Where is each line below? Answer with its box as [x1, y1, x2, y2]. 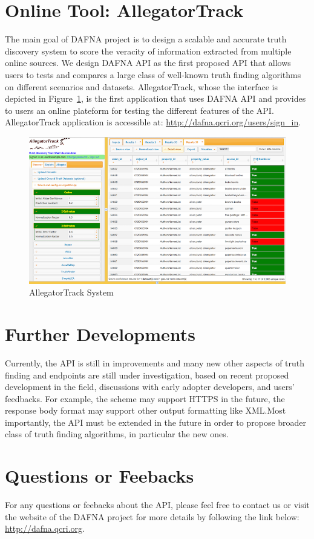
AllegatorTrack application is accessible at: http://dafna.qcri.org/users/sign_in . [5, 116, 301, 128]
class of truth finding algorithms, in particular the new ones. [5, 428, 229, 440]
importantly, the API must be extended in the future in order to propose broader [5, 415, 307, 428]
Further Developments [5, 321, 195, 346]
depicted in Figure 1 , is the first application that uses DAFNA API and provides [5, 92, 306, 105]
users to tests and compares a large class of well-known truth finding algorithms [5, 68, 301, 81]
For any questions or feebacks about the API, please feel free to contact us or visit [5, 498, 310, 511]
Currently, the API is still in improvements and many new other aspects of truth [5, 356, 305, 369]
